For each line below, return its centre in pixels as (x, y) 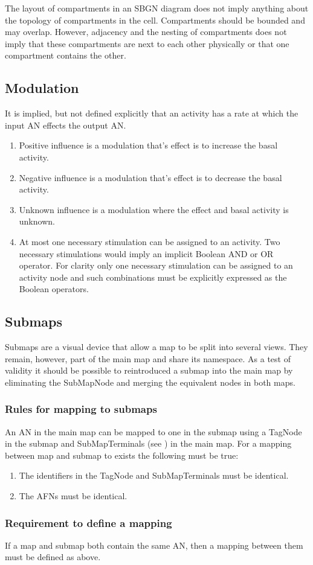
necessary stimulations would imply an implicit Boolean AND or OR (146, 253)
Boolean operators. (54, 289)
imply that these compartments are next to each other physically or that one (147, 43)
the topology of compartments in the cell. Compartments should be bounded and (155, 20)
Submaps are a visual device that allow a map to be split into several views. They (156, 347)
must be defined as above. (53, 557)
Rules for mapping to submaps (81, 409)
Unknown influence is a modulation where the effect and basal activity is (154, 209)
